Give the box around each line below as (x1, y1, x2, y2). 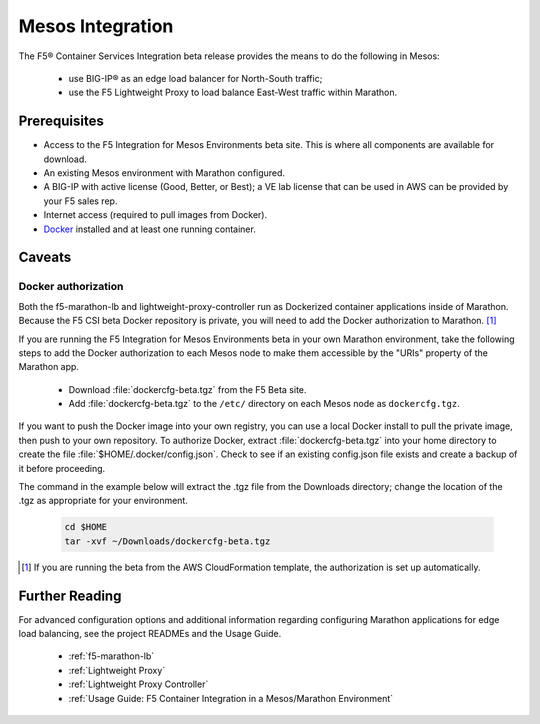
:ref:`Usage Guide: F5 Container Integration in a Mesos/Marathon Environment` (68, 692, 394, 704)
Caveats (18, 249, 72, 266)
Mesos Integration (18, 15, 174, 37)
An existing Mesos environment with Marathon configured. (43, 167, 285, 179)
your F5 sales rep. (43, 195, 118, 207)
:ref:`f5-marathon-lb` (68, 650, 155, 662)
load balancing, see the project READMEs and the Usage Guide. (18, 628, 282, 640)
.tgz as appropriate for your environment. (18, 495, 189, 507)
